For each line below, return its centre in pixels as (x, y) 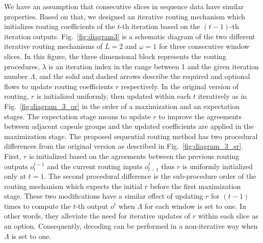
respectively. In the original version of (180, 86)
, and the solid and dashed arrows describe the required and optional (142, 76)
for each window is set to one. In (195, 206)
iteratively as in (222, 96)
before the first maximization (195, 186)
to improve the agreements (200, 116)
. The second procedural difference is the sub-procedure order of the (150, 176)
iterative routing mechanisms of (54, 46)
